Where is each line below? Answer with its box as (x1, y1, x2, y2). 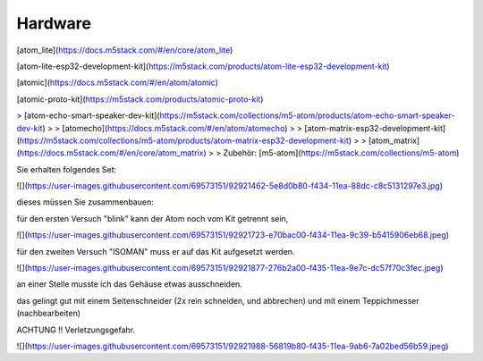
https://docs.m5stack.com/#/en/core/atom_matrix (19, 147, 204, 158)
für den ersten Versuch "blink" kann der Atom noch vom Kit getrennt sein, (16, 213, 289, 223)
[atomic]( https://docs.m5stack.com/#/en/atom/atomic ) (16, 77, 219, 88)
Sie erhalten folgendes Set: (16, 164, 117, 174)
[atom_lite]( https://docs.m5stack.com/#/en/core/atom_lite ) (16, 45, 233, 55)
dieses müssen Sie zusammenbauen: (16, 197, 154, 207)
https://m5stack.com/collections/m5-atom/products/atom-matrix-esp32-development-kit (19, 135, 349, 146)
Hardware (16, 13, 91, 33)
